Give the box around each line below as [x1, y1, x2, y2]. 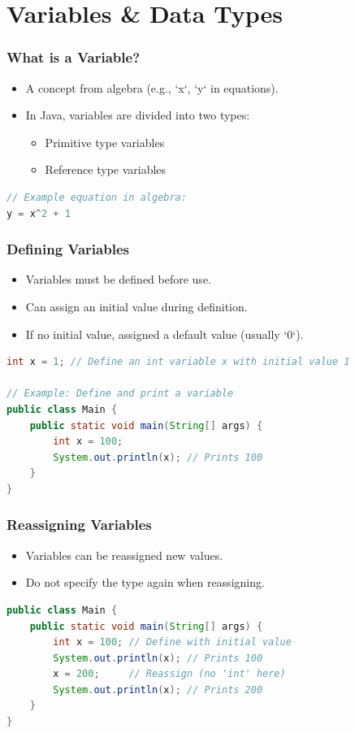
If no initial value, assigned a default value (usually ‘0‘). [25, 325, 304, 342]
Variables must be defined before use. [25, 271, 211, 288]
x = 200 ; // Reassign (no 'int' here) [53, 668, 286, 680]
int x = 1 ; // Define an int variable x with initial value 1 [6, 356, 350, 368]
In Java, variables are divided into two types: [25, 106, 250, 124]
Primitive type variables [45, 133, 165, 150]
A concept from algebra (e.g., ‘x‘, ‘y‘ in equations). [25, 79, 279, 96]
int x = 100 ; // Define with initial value [53, 636, 292, 648]
